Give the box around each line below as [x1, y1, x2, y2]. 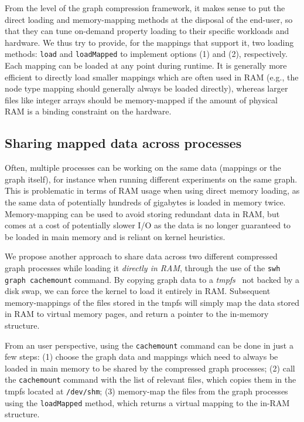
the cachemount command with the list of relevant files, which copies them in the [5, 373, 296, 386]
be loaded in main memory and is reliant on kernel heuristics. [5, 230, 226, 242]
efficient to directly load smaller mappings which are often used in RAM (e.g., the [5, 70, 299, 83]
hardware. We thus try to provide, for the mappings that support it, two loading [5, 36, 294, 48]
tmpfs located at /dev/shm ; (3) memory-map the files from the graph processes [5, 385, 288, 397]
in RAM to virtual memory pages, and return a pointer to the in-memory [5, 308, 269, 320]
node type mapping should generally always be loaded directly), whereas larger [5, 82, 288, 94]
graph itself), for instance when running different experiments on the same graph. [5, 173, 298, 185]
